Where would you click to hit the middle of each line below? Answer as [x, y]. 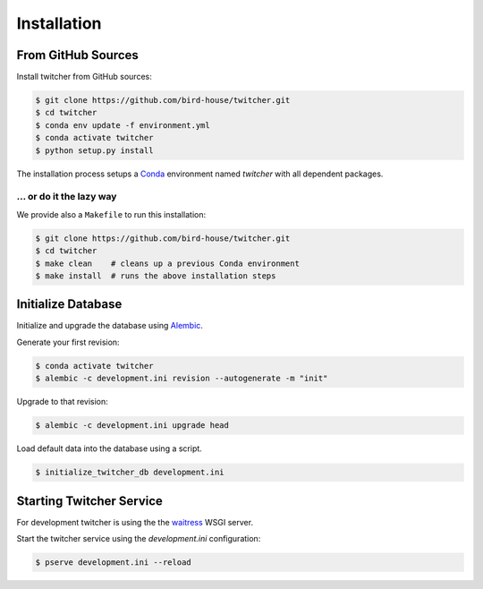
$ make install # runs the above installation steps [156, 276]
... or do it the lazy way [67, 197]
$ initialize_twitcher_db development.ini [130, 473]
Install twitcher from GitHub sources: [84, 77]
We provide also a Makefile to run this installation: [111, 214]
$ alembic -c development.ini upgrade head [132, 426]
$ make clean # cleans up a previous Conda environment [167, 263]
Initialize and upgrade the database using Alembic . [110, 326]
